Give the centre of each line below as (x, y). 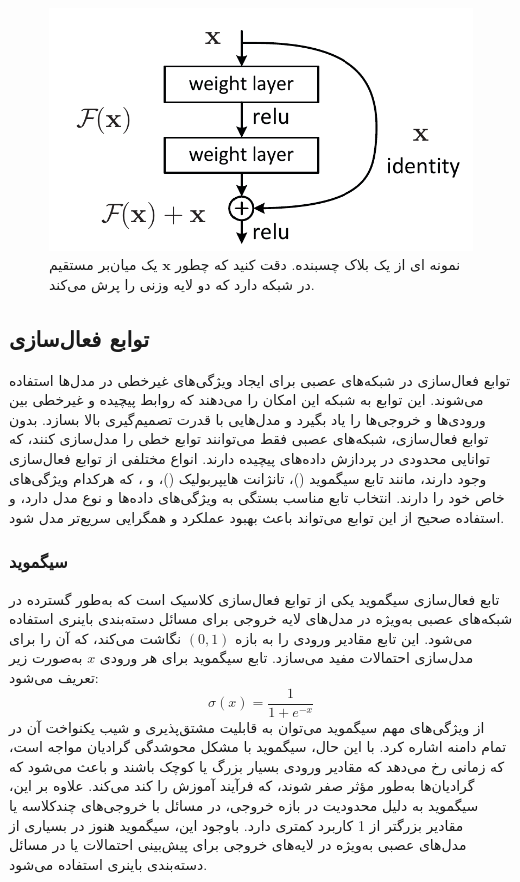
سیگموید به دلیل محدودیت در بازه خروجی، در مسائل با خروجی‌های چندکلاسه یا (244, 805)
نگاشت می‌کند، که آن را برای (95, 637)
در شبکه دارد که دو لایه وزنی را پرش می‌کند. (182, 283)
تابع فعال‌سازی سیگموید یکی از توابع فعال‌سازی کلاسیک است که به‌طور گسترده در (254, 598)
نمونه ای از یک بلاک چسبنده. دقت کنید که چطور (318, 264)
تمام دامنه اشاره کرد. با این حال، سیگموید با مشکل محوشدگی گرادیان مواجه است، (258, 746)
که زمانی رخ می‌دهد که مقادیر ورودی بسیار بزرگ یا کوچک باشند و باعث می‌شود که (257, 765)
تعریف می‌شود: (54, 677)
